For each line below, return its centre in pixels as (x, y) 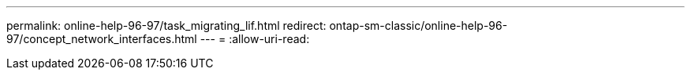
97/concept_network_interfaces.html (102, 39)
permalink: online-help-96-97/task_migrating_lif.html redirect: (166, 25)
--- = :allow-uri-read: (255, 39)
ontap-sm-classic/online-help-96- (418, 25)
